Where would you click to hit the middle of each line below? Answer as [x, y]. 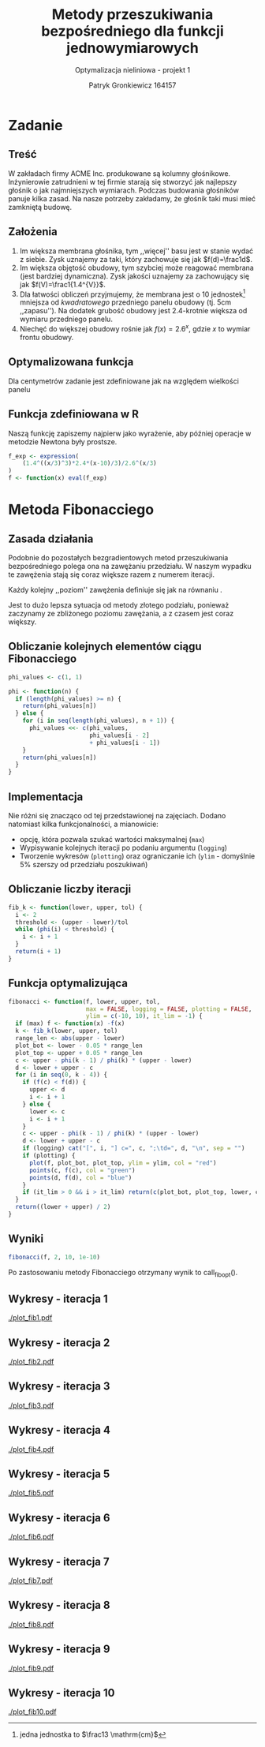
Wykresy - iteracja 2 [59, 1343]
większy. [22, 622]
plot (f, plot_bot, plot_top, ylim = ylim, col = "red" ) [123, 1163]
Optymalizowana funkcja [71, 362]
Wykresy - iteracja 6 [59, 1518]
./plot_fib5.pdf [31, 1493]
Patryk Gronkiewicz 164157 [132, 85]
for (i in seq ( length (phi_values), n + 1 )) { [99, 721]
